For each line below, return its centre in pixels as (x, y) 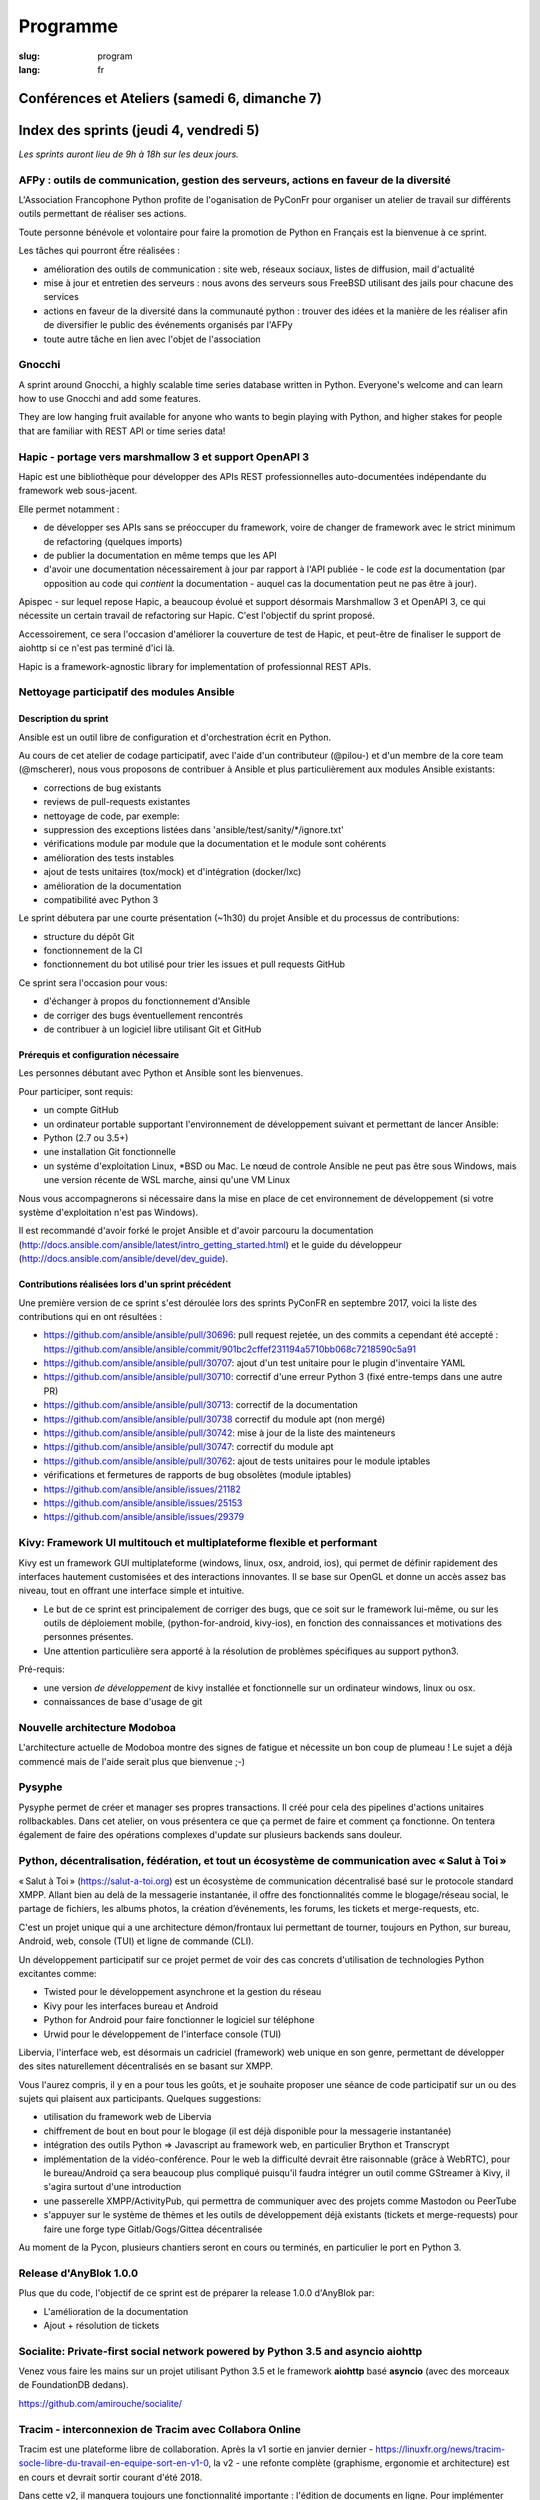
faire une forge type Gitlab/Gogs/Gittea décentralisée (153, 2229)
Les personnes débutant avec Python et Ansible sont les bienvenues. (161, 1073)
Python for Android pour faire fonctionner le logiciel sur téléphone (179, 2020)
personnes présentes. (88, 1637)
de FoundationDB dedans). (73, 2385)
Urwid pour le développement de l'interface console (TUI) (162, 2034)
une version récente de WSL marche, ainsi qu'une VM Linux (166, 1180)
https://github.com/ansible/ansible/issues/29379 (144, 1517)
